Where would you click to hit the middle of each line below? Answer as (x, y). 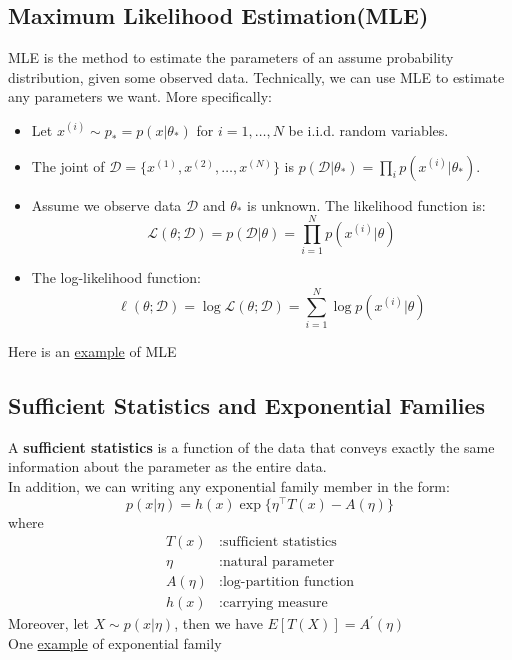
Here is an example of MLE (92, 351)
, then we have (218, 623)
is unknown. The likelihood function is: (366, 204)
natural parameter (278, 562)
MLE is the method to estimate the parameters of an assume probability (231, 57)
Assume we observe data (106, 204)
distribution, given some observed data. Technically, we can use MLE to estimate (256, 76)
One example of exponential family (115, 642)
